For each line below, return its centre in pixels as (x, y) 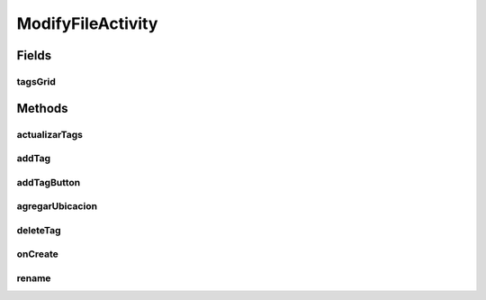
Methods (42, 108)
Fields (34, 55)
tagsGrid (36, 81)
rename (34, 277)
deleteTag (39, 230)
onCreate (37, 254)
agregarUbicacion (57, 206)
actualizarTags (49, 134)
